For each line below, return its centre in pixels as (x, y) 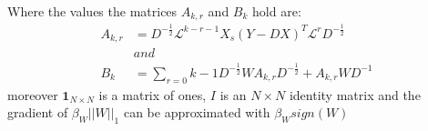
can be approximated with (197, 112)
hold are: (277, 11)
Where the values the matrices (92, 11)
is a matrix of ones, (153, 94)
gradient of (38, 112)
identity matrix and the (355, 94)
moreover (33, 94)
